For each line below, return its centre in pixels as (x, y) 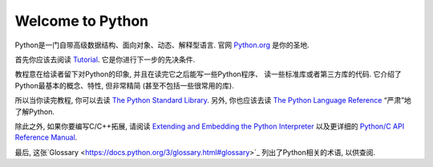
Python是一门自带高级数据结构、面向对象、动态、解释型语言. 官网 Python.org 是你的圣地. (162, 45)
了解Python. (35, 112)
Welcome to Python (82, 21)
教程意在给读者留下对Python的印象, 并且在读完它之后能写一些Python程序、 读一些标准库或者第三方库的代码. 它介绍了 (208, 74)
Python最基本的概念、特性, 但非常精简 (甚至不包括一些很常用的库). (124, 85)
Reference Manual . (46, 137)
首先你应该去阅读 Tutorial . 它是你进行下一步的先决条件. (105, 59)
